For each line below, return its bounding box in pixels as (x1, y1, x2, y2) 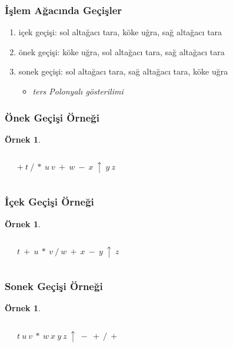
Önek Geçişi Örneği (5, 110, 99, 124)
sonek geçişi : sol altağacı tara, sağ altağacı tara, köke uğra (18, 65, 228, 78)
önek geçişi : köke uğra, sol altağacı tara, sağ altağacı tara (18, 45, 225, 58)
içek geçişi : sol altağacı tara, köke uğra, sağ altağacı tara (18, 26, 222, 38)
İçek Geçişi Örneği (5, 194, 94, 209)
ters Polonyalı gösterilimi (32, 85, 124, 97)
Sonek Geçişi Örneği (5, 279, 103, 294)
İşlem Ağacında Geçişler (5, 2, 122, 17)
